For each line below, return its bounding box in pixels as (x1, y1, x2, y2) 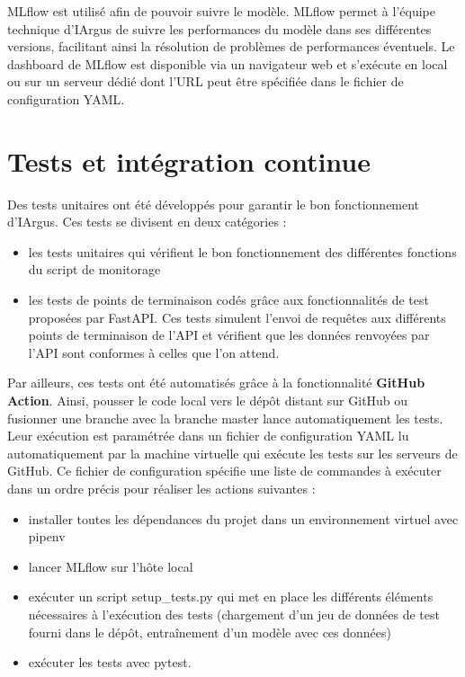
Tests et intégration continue (7, 142, 371, 179)
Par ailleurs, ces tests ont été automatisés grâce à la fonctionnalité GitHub (7, 373, 425, 392)
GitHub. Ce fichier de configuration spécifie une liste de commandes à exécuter (7, 461, 442, 480)
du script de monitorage (28, 260, 161, 279)
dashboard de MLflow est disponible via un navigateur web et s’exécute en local (7, 54, 448, 73)
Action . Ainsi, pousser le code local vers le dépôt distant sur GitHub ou (7, 391, 408, 410)
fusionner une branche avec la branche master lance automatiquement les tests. (7, 408, 443, 427)
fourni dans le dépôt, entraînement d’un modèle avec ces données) (28, 622, 391, 641)
